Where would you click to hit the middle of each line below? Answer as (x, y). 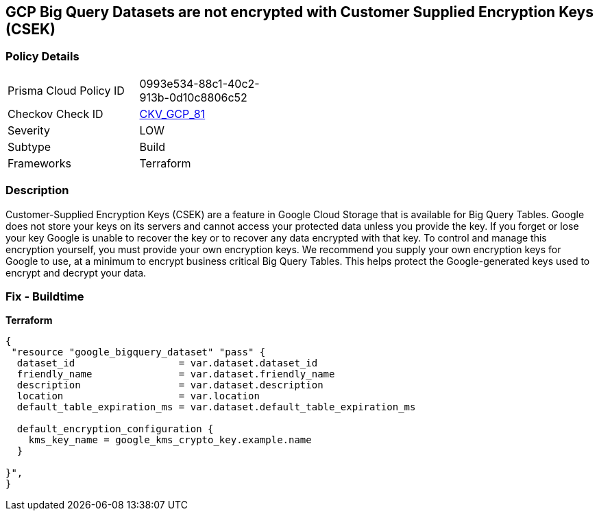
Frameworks (39, 163)
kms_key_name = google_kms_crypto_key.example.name (170, 440)
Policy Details (42, 57)
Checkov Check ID (56, 114)
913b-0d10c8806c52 (193, 97)
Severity (29, 130)
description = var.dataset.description (170, 385)
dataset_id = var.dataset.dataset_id (167, 363)
